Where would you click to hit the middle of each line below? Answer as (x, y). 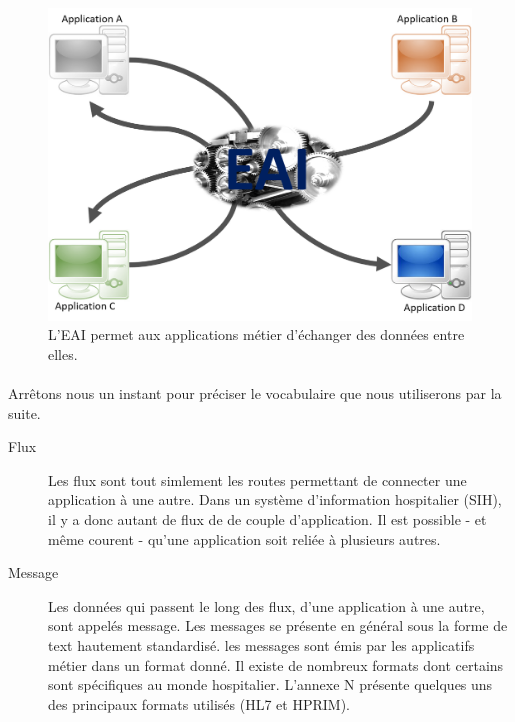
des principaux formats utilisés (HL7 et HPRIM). (199, 703)
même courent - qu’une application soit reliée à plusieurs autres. (244, 538)
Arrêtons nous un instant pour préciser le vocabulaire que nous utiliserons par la (255, 392)
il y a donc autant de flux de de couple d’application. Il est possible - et (267, 518)
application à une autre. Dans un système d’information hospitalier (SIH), (275, 499)
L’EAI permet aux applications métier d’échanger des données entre (256, 334)
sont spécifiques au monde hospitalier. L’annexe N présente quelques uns (270, 684)
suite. (24, 412)
